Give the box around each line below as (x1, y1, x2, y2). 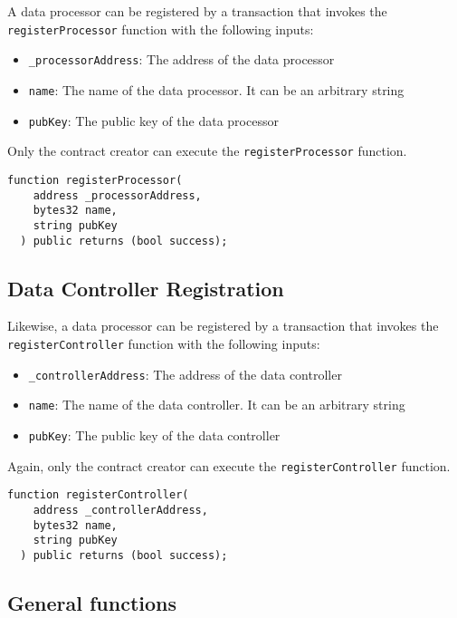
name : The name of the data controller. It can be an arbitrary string (28, 395, 405, 414)
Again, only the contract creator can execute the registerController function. (7, 456, 451, 475)
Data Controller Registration (7, 274, 284, 302)
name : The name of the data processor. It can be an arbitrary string (28, 80, 405, 99)
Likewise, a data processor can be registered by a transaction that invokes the (7, 316, 439, 335)
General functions (7, 588, 177, 616)
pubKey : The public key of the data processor (28, 111, 279, 130)
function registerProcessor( (7, 173, 183, 187)
